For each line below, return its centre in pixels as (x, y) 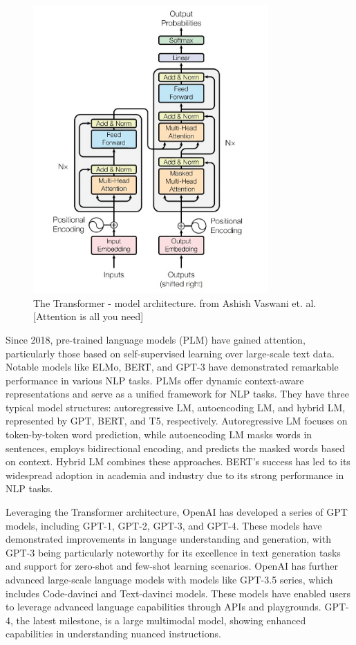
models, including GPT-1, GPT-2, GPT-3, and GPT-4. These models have (164, 525)
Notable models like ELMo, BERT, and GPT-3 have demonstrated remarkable (172, 367)
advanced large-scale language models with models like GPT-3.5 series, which (169, 580)
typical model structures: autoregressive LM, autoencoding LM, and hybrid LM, (176, 407)
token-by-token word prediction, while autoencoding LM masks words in (159, 434)
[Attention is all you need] (88, 316)
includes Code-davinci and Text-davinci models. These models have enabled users (178, 593)
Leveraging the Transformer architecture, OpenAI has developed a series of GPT (177, 512)
